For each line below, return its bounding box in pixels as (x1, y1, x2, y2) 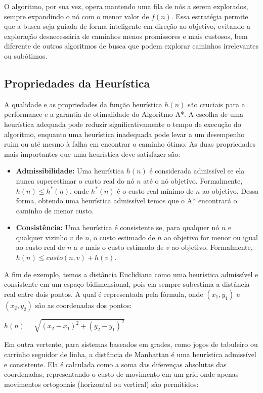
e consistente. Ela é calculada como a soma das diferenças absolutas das (4, 359, 227, 369)
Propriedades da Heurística (4, 75, 150, 91)
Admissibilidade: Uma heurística (16, 165, 124, 176)
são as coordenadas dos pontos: (35, 299, 132, 310)
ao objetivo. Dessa (202, 185, 259, 196)
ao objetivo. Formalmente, (171, 242, 253, 252)
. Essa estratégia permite (171, 11, 248, 21)
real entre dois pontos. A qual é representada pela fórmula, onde (4, 288, 203, 299)
